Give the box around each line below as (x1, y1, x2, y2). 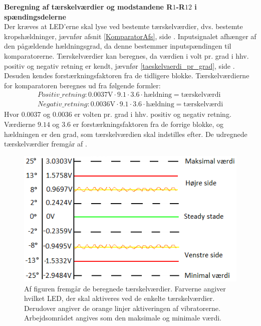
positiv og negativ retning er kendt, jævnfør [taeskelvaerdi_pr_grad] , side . (4, 60, 235, 71)
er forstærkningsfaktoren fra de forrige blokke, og (73, 119, 224, 129)
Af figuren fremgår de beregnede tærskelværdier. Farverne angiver (24, 283, 226, 293)
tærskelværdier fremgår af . (4, 138, 87, 149)
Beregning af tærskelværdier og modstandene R (4, 2, 173, 12)
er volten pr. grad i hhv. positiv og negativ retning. (74, 109, 231, 119)
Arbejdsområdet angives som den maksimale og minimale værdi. (24, 312, 221, 323)
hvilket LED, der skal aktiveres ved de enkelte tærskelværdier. (24, 293, 215, 303)
